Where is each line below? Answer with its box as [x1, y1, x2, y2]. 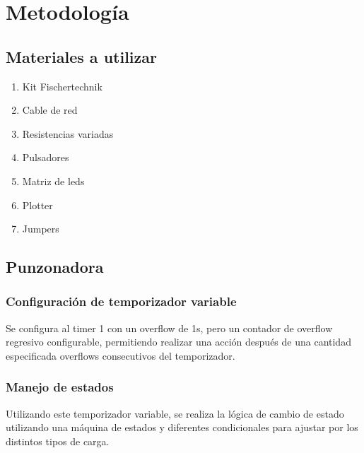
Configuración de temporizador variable [6, 293, 237, 310]
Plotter [22, 197, 53, 212]
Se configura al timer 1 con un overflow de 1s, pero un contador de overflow [6, 320, 333, 335]
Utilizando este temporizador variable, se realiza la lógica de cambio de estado [6, 406, 344, 420]
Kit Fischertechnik [22, 78, 102, 93]
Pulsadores [22, 150, 69, 165]
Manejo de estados [6, 378, 114, 396]
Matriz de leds [22, 173, 85, 188]
